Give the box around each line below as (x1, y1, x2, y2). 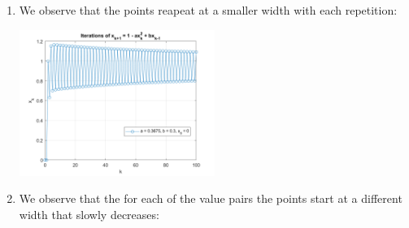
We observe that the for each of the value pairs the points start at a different (19, 190, 402, 207)
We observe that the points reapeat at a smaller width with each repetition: (19, 2, 398, 18)
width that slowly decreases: (19, 205, 159, 222)
